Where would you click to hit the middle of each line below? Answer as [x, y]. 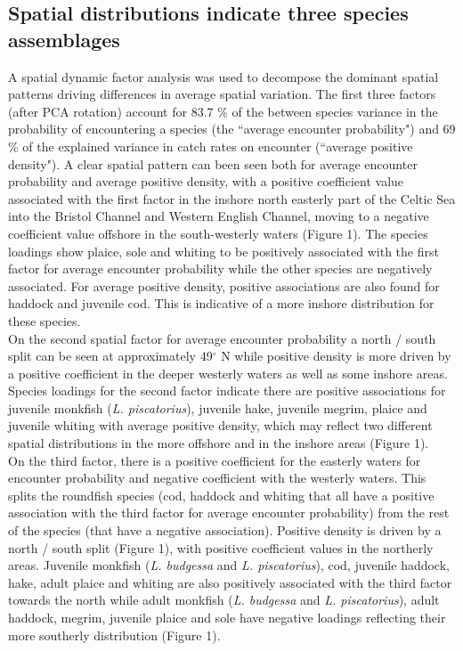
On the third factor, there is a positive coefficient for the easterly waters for [215, 460]
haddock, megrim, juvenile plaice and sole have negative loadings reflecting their [227, 617]
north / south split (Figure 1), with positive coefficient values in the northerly [221, 547]
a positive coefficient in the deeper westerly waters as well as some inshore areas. [228, 373]
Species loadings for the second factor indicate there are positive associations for [227, 391]
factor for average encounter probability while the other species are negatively [220, 269]
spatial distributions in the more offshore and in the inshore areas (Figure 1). [219, 443]
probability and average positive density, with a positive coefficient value [206, 181]
